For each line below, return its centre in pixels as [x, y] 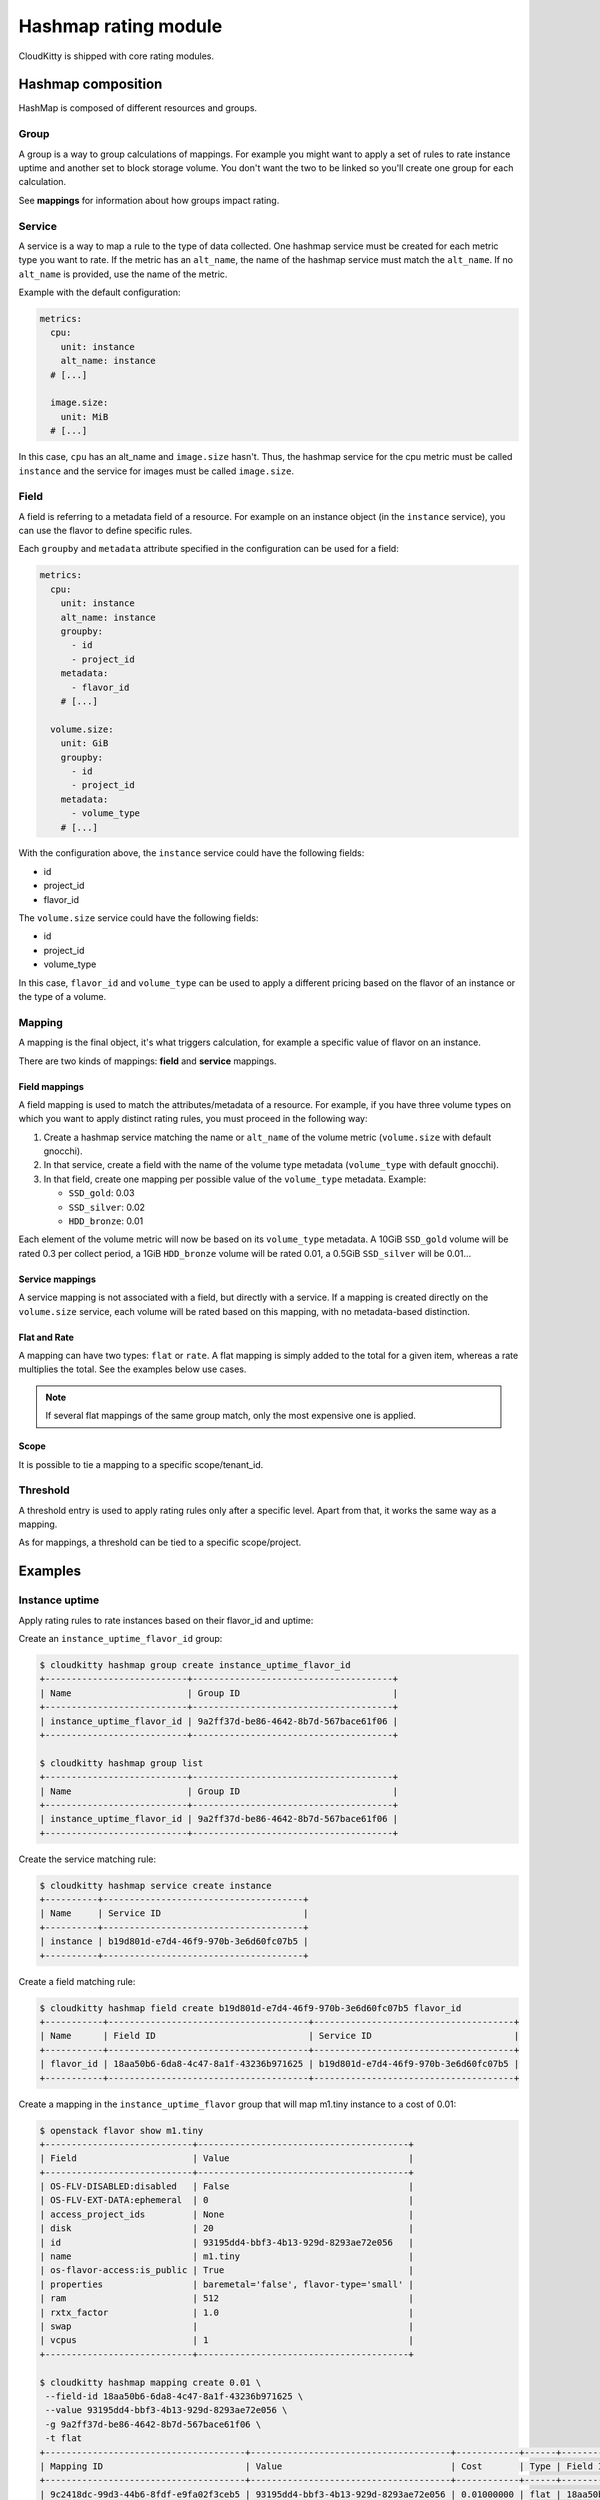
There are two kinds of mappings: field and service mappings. [147, 1061]
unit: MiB [84, 416]
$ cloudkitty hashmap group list [121, 1763]
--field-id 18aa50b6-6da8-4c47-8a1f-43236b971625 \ [174, 2396]
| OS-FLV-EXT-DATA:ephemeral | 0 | [227, 2200]
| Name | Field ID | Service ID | [279, 2036]
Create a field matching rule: [77, 1981]
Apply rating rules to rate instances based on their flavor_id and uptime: [166, 1620]
